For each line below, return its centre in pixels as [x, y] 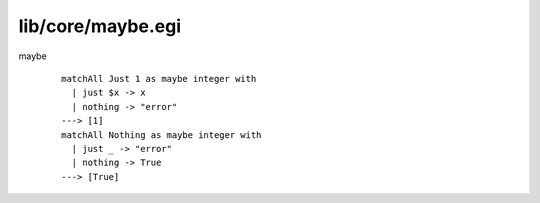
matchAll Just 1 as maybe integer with [159, 78]
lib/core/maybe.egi [100, 26]
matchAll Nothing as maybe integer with [161, 134]
